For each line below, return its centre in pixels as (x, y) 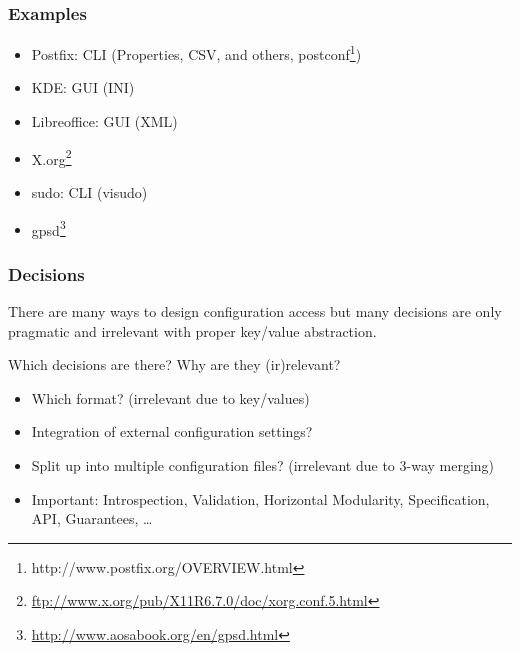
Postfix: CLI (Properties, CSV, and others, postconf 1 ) (196, 52)
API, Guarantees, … (92, 518)
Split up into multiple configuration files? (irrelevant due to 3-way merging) (263, 464)
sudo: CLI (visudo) (89, 191)
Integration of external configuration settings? (172, 431)
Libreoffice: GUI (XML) (104, 121)
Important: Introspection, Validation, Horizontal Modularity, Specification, (260, 498)
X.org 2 (51, 157)
